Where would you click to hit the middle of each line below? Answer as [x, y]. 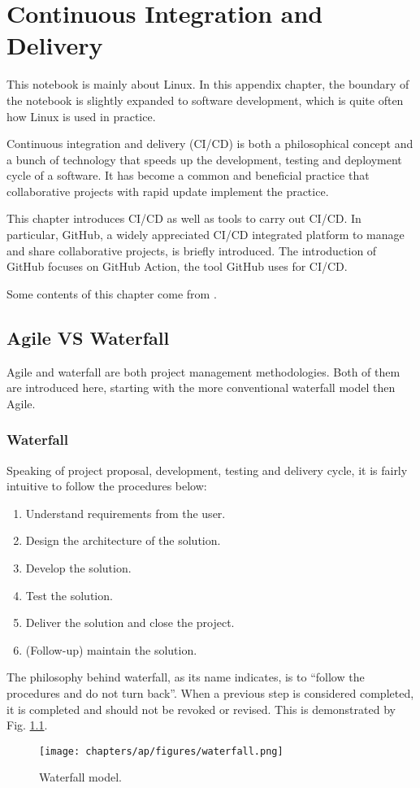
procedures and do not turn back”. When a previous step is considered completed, [210, 692]
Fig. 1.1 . [27, 725]
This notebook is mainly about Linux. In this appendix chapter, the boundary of [208, 84]
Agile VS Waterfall [88, 337]
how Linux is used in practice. [81, 116]
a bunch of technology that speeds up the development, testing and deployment [204, 159]
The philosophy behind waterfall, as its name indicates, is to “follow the [186, 677]
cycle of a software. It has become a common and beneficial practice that [188, 175]
